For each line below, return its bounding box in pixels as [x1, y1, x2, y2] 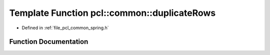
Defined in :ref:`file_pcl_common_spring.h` [21, 25, 109, 31]
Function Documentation [9, 38, 88, 46]
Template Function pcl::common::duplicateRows [9, 7, 216, 18]
